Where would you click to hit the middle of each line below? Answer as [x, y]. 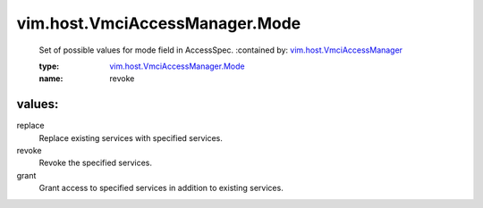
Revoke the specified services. [95, 163]
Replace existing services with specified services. [131, 137]
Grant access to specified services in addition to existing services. [161, 188]
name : [51, 79]
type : [49, 66]
